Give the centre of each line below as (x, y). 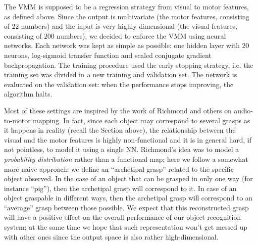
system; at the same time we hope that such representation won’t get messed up (126, 227)
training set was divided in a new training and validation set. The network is (121, 74)
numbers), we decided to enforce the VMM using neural (141, 35)
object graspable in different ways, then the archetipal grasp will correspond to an (128, 198)
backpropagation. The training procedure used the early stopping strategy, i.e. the (128, 65)
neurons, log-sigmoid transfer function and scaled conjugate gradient (108, 55)
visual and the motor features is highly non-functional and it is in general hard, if (128, 139)
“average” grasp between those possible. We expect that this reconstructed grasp (127, 207)
